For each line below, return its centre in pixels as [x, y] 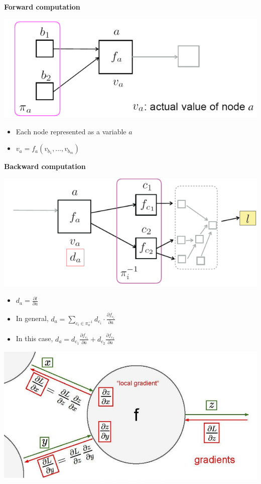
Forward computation [42, 7]
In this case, [34, 338]
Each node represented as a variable [71, 131]
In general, [32, 318]
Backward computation [45, 166]
